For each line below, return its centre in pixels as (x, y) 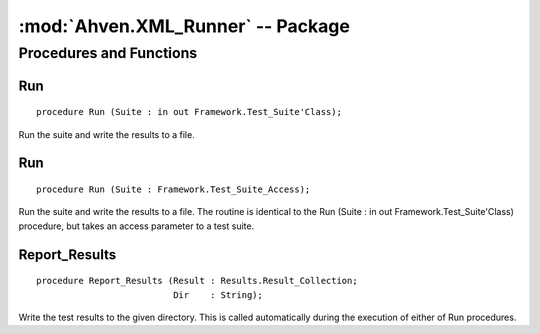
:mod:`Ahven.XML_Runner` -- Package (184, 26)
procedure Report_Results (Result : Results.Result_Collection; (197, 281)
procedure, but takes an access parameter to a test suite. (136, 226)
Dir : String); (218, 294)
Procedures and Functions (108, 53)
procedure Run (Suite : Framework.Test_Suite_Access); (173, 189)
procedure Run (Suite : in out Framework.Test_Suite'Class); (189, 112)
